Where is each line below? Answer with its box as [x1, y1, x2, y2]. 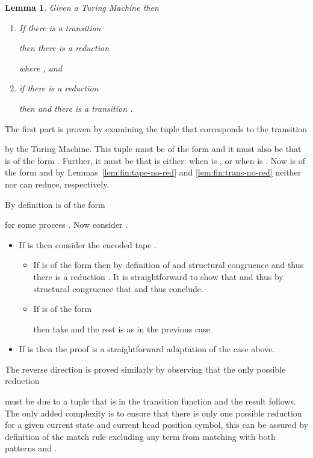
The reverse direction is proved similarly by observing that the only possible [5, 362, 286, 375]
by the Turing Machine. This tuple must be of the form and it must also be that [5, 142, 302, 155]
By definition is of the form [5, 198, 105, 210]
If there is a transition [19, 21, 101, 34]
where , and [19, 61, 62, 74]
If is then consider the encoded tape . [19, 238, 156, 251]
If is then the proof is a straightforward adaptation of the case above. [19, 343, 275, 355]
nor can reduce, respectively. [5, 177, 110, 190]
